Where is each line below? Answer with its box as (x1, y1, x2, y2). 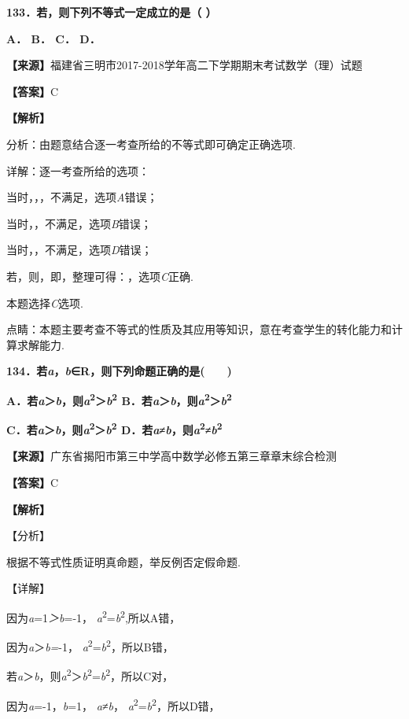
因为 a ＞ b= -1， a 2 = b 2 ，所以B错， (6, 636, 174, 654)
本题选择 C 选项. (6, 294, 83, 311)
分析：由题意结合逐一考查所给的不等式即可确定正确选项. (6, 135, 296, 152)
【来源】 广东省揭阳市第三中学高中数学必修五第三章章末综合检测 (6, 448, 337, 464)
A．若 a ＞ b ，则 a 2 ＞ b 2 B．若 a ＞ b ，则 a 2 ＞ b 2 (6, 389, 232, 408)
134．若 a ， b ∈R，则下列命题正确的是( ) (6, 363, 232, 379)
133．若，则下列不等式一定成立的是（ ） (6, 4, 217, 20)
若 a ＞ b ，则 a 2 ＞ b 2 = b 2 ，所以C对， (6, 666, 174, 684)
